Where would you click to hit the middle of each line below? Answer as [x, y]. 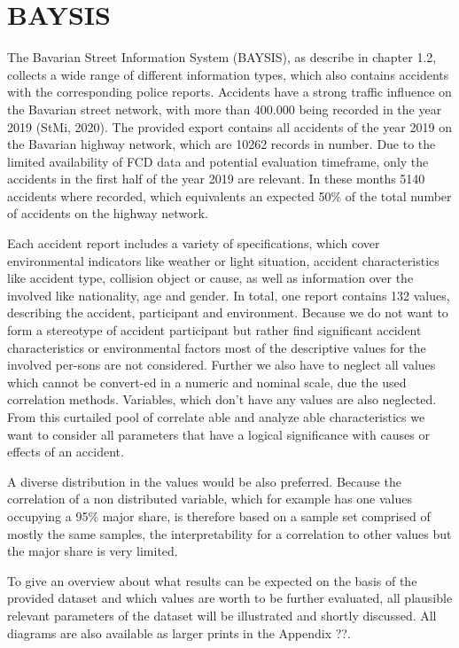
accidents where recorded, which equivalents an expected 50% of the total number [229, 195]
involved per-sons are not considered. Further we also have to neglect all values [222, 365]
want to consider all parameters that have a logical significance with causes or [218, 434]
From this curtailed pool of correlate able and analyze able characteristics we [216, 417]
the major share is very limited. [93, 551]
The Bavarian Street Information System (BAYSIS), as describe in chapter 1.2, [222, 57]
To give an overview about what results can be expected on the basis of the [212, 580]
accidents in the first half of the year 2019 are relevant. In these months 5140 [216, 179]
